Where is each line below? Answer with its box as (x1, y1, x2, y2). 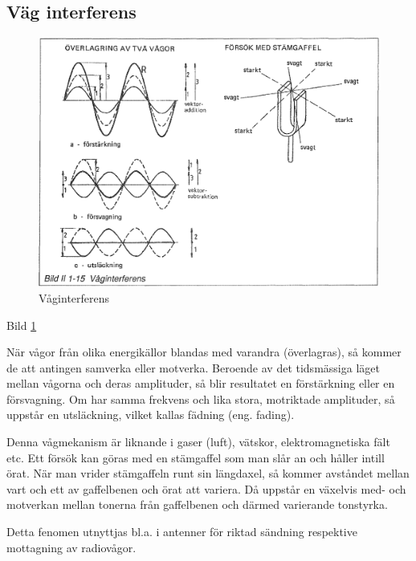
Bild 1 (6, 316, 37, 333)
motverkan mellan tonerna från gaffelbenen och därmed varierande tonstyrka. (6, 496, 388, 513)
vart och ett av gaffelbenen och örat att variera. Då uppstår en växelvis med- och (6, 480, 406, 497)
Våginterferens (39, 289, 110, 306)
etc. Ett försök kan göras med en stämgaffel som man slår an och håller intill (6, 449, 385, 465)
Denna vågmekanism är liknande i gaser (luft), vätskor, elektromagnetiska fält (6, 433, 390, 450)
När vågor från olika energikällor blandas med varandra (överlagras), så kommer (6, 344, 402, 360)
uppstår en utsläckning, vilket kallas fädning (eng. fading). (6, 406, 295, 423)
